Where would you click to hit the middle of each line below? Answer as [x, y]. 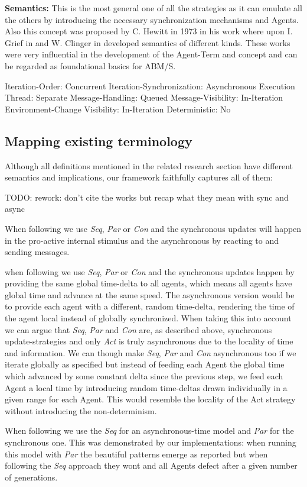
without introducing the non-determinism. [81, 410]
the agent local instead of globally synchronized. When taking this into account [148, 318]
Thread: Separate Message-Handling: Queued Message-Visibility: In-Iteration [144, 97]
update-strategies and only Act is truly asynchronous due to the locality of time [149, 341]
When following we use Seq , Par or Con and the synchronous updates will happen [153, 228]
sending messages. [37, 252]
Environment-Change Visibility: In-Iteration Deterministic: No [118, 109]
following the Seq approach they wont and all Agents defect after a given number [151, 465]
